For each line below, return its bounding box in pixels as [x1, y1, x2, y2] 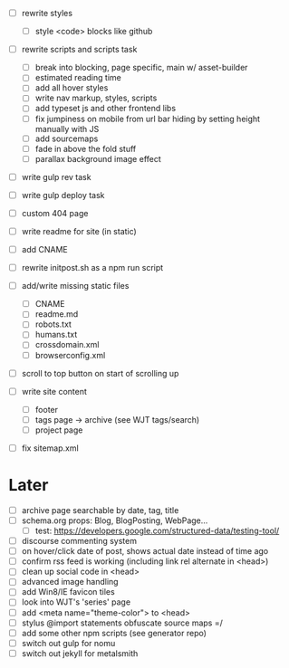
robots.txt [34, 319, 72, 329]
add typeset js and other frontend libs [34, 103, 177, 114]
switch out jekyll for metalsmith [21, 647, 139, 659]
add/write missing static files [21, 281, 130, 291]
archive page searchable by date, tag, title [21, 504, 179, 515]
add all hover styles [34, 82, 109, 93]
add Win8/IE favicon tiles [21, 587, 115, 597]
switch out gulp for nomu [21, 637, 116, 648]
